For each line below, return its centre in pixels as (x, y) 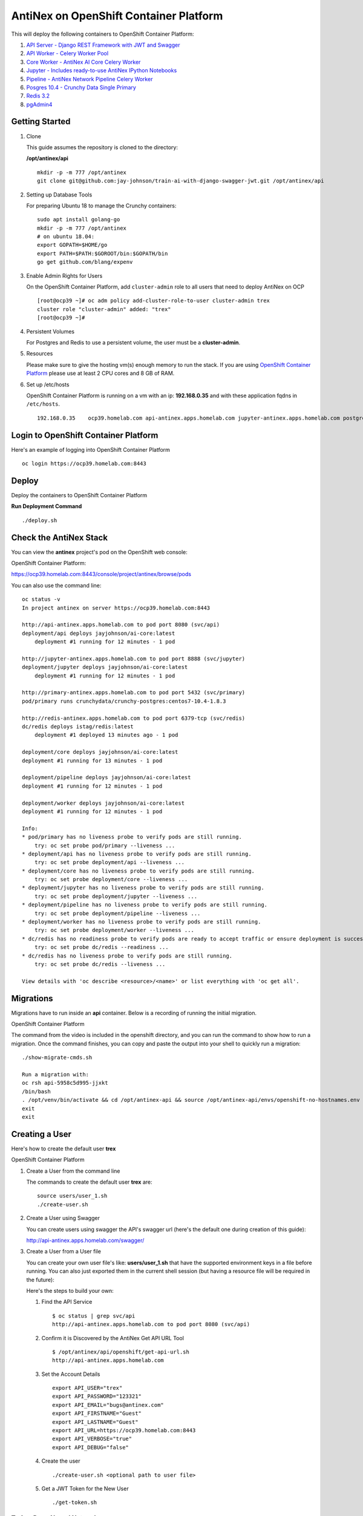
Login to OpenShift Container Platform (85, 435)
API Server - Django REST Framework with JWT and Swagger (103, 45)
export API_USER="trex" (87, 1388)
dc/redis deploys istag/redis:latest (78, 727)
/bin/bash (36, 1091)
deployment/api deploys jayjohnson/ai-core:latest (99, 633)
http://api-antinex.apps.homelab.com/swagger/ (85, 1240)
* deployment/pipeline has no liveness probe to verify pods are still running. (145, 905)
